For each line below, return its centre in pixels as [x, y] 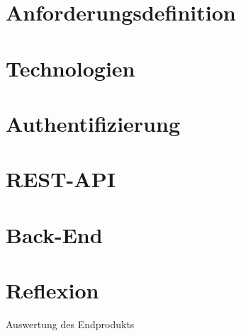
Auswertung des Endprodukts [70, 324]
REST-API [61, 179]
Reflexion [52, 290]
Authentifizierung [93, 123]
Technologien [71, 68]
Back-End [54, 234]
